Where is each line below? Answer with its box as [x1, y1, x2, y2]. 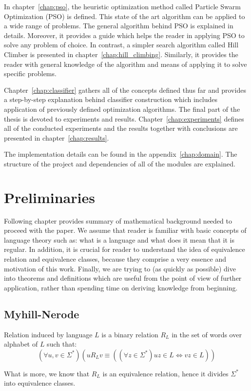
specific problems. [4, 68, 57, 79]
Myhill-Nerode [4, 306, 79, 321]
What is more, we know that [4, 368, 90, 378]
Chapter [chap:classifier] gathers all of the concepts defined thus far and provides [4, 84, 246, 95]
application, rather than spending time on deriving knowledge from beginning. [4, 282, 238, 292]
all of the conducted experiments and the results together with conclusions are [4, 123, 238, 133]
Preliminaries [4, 187, 95, 207]
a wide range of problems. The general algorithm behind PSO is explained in [4, 21, 233, 31]
